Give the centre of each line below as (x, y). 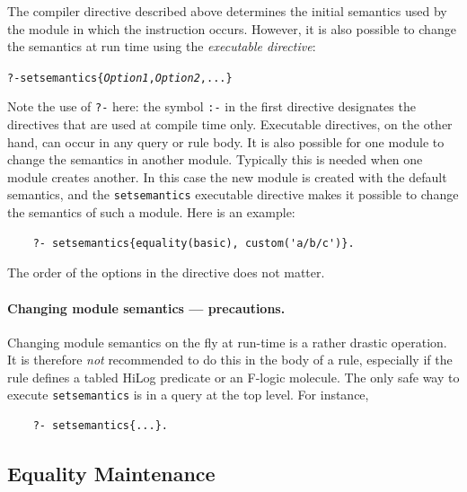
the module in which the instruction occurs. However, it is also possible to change (232, 28)
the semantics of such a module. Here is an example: (151, 212)
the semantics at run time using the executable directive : (162, 46)
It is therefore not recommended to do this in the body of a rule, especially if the (230, 360)
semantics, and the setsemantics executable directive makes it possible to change (233, 194)
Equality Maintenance (111, 474)
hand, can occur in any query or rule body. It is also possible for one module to (226, 141)
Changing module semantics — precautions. (146, 307)
